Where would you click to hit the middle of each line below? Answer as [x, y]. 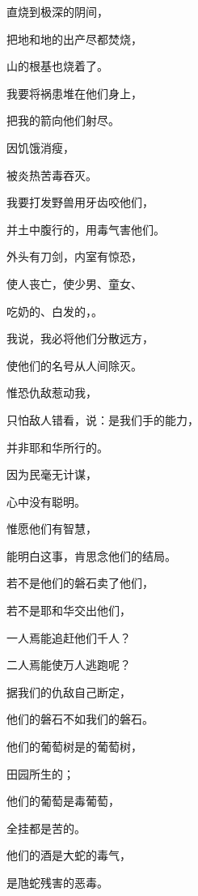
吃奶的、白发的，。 [55, 311]
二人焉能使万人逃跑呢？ [69, 665]
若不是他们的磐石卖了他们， [80, 583]
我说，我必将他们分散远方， [80, 338]
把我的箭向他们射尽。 [63, 120]
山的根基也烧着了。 [57, 66]
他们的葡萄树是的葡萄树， [74, 747]
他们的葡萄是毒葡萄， [63, 801]
